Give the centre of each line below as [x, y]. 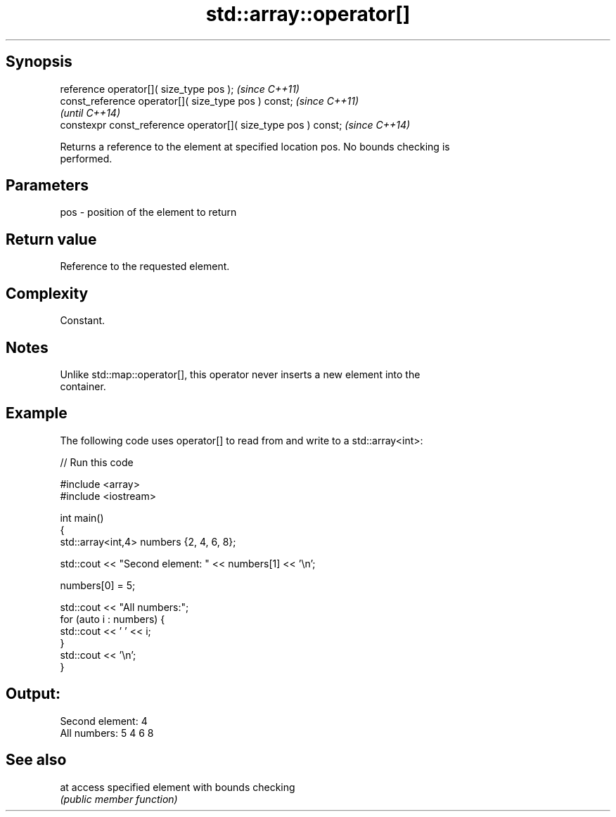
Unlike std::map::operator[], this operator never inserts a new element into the [240, 374]
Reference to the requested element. [145, 266]
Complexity [47, 293]
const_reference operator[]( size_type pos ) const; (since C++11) [210, 101]
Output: [33, 694]
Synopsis [39, 62]
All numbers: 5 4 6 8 [107, 733]
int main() [82, 517]
